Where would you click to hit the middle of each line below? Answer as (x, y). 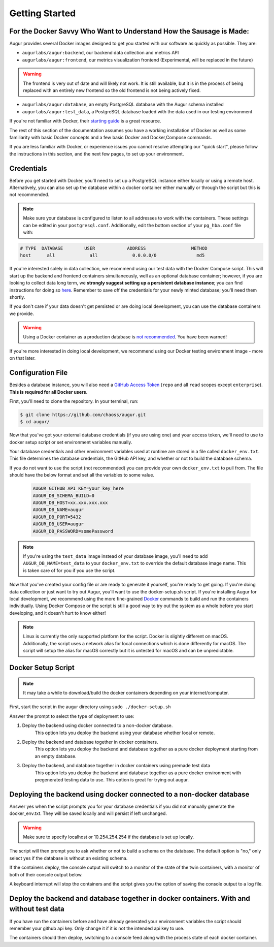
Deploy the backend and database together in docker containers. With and (130, 898)
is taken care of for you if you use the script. (70, 570)
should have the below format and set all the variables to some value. (82, 475)
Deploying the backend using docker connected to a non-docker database (129, 794)
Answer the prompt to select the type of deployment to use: (72, 716)
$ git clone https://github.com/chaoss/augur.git (83, 415)
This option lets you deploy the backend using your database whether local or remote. (125, 733)
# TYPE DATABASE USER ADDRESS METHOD (114, 248)
